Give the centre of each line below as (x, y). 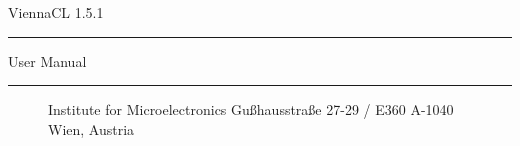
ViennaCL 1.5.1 (56, 12)
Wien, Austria (91, 128)
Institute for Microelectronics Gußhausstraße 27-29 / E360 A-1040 (251, 109)
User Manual (47, 60)
